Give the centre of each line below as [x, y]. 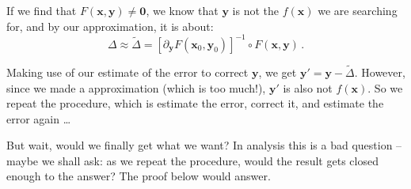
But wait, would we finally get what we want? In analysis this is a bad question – [204, 145]
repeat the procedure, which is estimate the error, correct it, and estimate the [195, 103]
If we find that [42, 10]
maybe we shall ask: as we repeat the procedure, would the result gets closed [192, 160]
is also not [308, 87]
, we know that [182, 10]
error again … [39, 118]
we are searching [358, 10]
